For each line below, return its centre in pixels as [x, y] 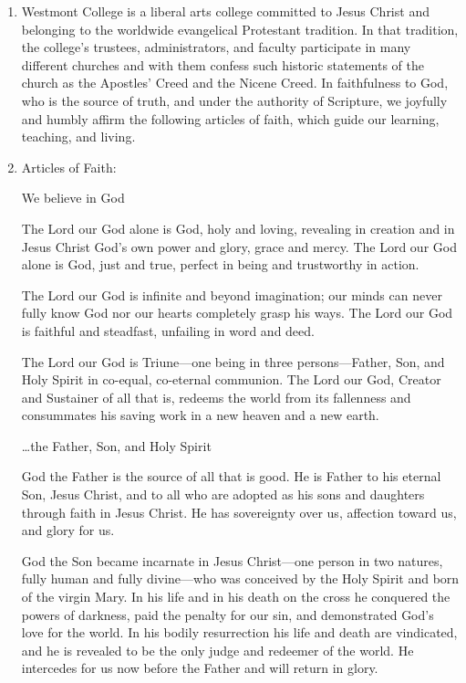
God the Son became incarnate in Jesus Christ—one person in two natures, [232, 560]
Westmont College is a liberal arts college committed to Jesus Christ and [225, 11]
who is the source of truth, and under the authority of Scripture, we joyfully [234, 100]
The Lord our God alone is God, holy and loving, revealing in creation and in [238, 228]
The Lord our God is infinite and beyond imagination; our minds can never [232, 294]
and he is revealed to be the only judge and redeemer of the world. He [217, 650]
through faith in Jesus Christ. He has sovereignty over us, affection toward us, [239, 512]
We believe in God [73, 198]
